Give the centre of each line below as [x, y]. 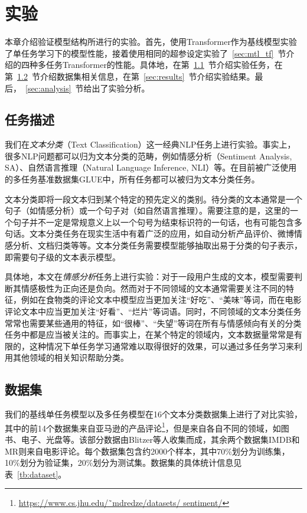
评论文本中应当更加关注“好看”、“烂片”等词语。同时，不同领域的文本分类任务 [153, 311]
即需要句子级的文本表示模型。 [63, 256]
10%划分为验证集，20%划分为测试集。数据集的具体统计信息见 [123, 463]
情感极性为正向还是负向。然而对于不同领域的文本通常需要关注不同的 [153, 288]
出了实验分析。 [121, 88]
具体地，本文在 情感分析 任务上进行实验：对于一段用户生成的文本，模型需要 [149, 277]
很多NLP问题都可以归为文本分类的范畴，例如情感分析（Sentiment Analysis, [148, 156]
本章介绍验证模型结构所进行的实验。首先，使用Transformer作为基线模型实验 [151, 42]
